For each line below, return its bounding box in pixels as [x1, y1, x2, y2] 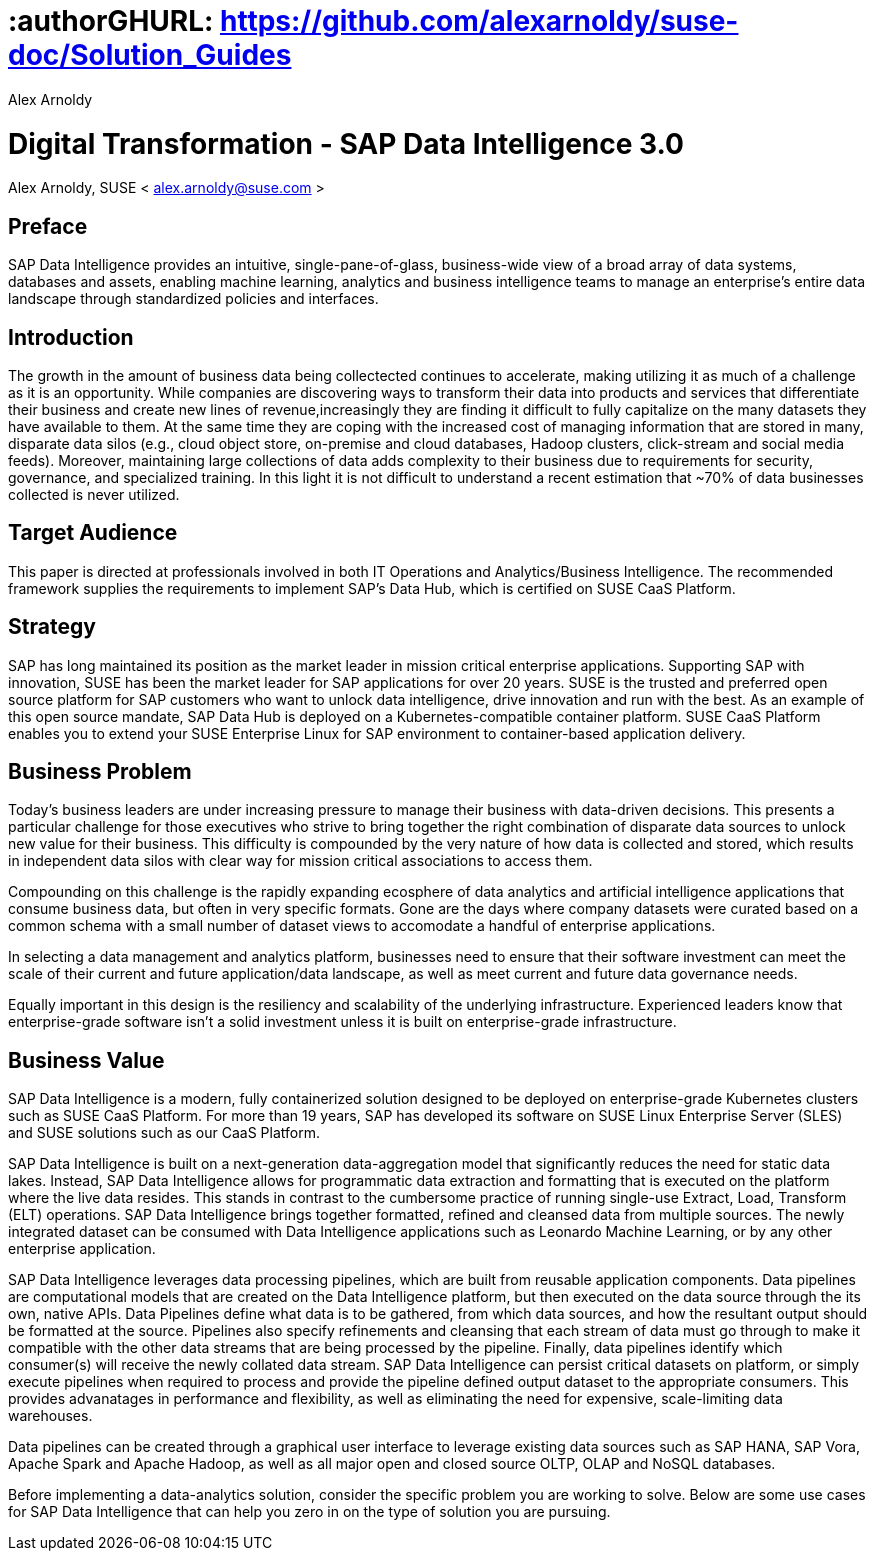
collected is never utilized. [8, 485, 180, 503]
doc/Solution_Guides [8, 38, 292, 72]
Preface [8, 213, 88, 239]
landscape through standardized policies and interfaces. [8, 290, 379, 308]
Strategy [8, 614, 96, 640]
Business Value [8, 1047, 165, 1073]
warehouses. [8, 1407, 93, 1425]
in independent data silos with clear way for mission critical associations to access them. [8, 852, 593, 870]
